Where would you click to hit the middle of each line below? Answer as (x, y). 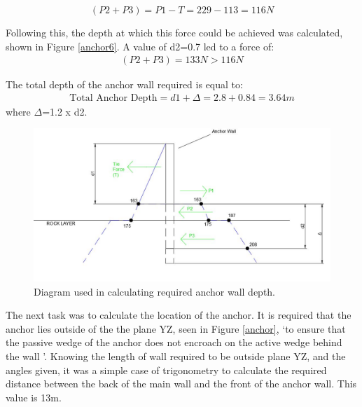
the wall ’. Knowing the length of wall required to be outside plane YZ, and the (176, 356)
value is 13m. (34, 397)
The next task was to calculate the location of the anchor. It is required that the (179, 315)
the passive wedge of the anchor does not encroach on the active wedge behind (174, 342)
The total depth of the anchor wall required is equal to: (124, 84)
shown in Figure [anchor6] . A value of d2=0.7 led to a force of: (140, 46)
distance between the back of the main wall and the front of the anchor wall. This (181, 384)
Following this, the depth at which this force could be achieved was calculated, (174, 32)
